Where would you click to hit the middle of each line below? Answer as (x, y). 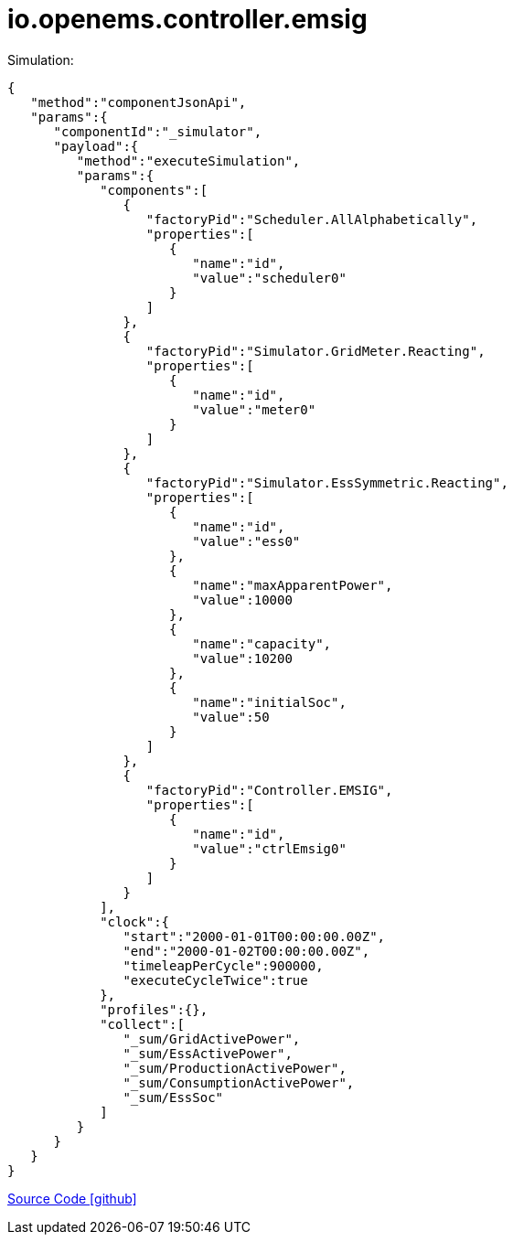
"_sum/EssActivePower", (208, 1053)
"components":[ (154, 190)
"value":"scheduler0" (269, 278)
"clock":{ (135, 921)
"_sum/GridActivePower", (212, 1039)
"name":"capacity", (262, 643)
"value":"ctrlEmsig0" (269, 848)
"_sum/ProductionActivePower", (235, 1068)
